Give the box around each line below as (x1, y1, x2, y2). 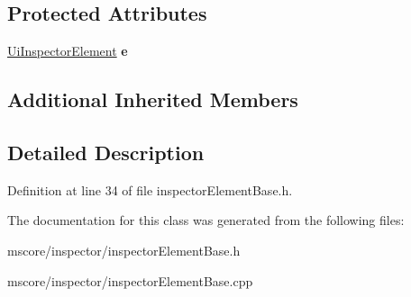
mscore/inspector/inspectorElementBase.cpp (7, 271, 253, 290)
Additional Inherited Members (7, 85, 298, 113)
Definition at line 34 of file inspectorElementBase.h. (7, 180, 293, 199)
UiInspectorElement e (7, 41, 128, 60)
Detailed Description (7, 138, 205, 166)
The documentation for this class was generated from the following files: (7, 211, 405, 229)
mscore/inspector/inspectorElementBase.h (7, 240, 241, 259)
